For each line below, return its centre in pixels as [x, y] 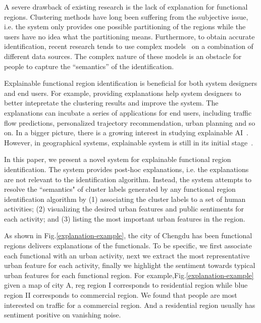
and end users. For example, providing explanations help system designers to [123, 93]
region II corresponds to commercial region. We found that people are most [121, 295]
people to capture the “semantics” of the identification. [89, 66]
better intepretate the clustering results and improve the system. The [111, 103]
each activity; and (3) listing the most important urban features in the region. [125, 218]
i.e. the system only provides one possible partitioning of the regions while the [125, 26]
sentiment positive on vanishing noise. [63, 315]
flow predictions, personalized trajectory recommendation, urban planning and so [130, 122]
